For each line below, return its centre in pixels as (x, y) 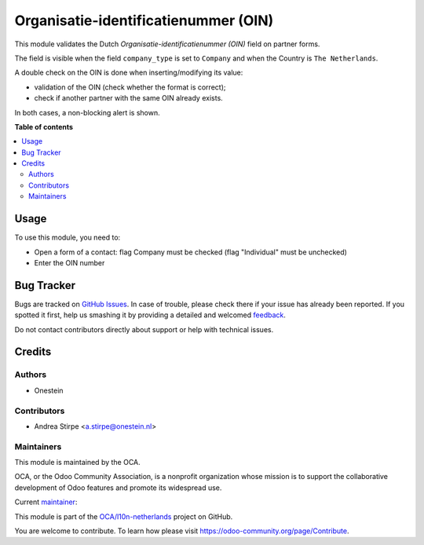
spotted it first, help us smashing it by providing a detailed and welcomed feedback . (150, 315)
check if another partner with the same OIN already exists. (128, 98)
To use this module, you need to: (68, 238)
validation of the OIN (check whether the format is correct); (130, 87)
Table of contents (44, 126)
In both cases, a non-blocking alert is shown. (87, 112)
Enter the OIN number (69, 262)
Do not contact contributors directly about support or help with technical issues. (144, 329)
